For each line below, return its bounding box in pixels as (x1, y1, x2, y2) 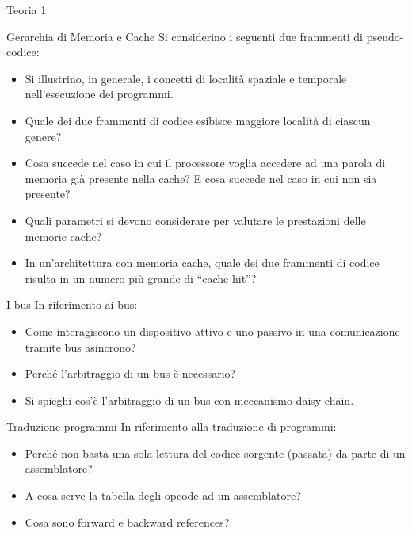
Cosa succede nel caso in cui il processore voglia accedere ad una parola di (25, 154, 386, 171)
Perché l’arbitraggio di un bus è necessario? (25, 365, 236, 382)
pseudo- (366, 28, 404, 44)
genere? (25, 128, 62, 144)
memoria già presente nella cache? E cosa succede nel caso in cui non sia (25, 169, 377, 186)
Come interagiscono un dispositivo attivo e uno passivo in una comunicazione (25, 322, 400, 339)
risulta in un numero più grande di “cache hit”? (25, 269, 257, 286)
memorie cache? (25, 227, 102, 244)
